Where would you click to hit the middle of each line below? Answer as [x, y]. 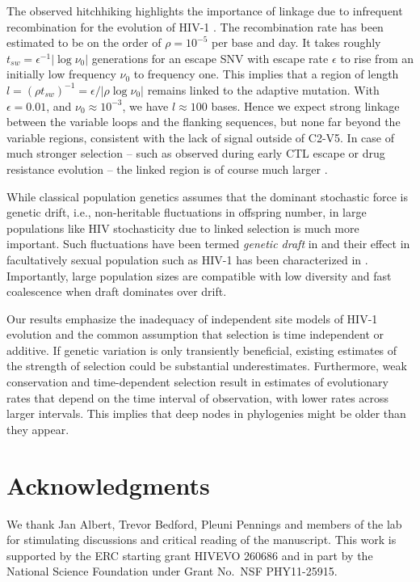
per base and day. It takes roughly [296, 42]
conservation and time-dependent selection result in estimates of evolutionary [197, 382]
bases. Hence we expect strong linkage [305, 105]
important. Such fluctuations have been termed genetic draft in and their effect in [208, 244]
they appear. [38, 429]
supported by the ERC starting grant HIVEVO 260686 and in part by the [190, 555]
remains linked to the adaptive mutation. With [263, 89]
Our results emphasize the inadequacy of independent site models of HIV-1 [192, 318]
